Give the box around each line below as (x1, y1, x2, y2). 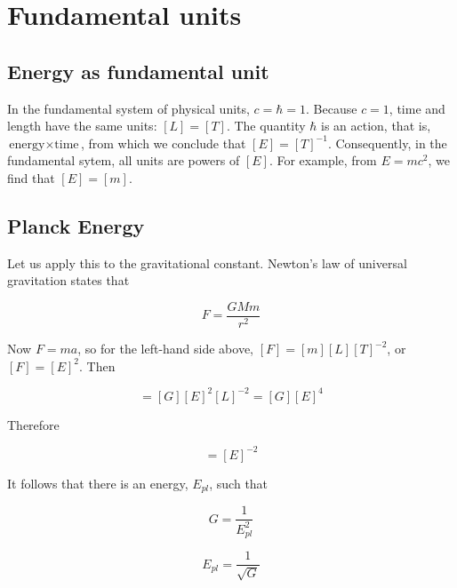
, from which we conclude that (80, 133, 246, 152)
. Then (79, 356, 116, 375)
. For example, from (269, 151, 377, 170)
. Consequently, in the (327, 133, 447, 152)
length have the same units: (7, 116, 157, 135)
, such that (209, 473, 269, 492)
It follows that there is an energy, (7, 473, 188, 492)
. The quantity (226, 116, 306, 135)
